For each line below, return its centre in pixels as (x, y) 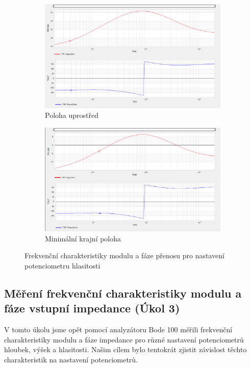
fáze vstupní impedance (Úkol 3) (92, 308)
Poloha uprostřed (72, 115)
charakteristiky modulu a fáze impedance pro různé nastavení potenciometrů (124, 339)
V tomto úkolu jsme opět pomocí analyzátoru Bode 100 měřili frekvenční (118, 329)
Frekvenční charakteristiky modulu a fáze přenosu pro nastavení (124, 255)
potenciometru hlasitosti (62, 265)
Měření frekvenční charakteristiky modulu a (123, 293)
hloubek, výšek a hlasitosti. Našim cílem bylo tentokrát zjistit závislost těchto (125, 349)
